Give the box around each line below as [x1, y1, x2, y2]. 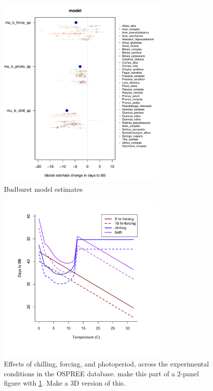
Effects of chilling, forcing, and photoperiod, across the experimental [4, 359, 209, 369]
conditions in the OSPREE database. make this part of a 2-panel [4, 368, 199, 378]
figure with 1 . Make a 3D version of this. [4, 378, 126, 388]
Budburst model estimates [4, 184, 83, 194]
